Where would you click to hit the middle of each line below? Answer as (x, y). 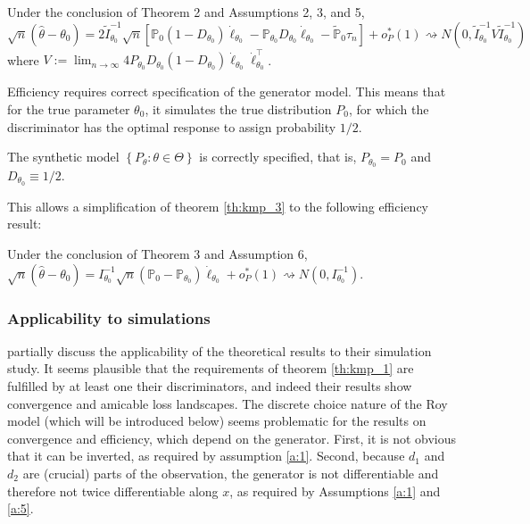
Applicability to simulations (109, 317)
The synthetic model (63, 157)
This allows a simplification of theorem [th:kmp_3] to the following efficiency (218, 206)
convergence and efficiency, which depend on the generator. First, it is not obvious (232, 438)
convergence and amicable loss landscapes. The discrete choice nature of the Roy (228, 403)
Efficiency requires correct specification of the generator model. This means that (227, 91)
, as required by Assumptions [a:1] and (335, 491)
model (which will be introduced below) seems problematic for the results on (217, 421)
